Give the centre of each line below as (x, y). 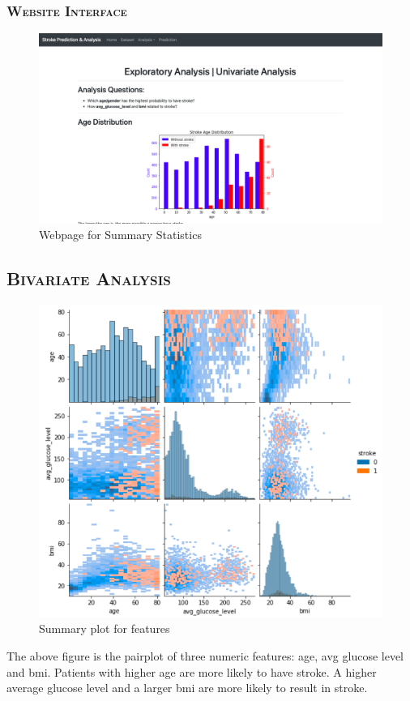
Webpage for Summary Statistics (120, 235)
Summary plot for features (105, 628)
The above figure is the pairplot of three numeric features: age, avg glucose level (205, 655)
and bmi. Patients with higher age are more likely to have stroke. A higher (192, 671)
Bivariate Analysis (89, 278)
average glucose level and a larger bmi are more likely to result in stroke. (187, 688)
